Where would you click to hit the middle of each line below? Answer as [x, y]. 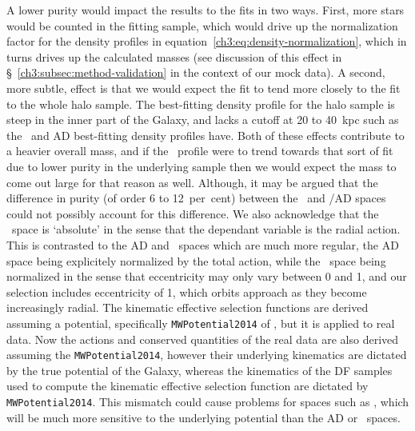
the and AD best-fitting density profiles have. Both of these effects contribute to [206, 135]
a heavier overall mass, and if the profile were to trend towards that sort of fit [200, 151]
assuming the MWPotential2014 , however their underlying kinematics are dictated [207, 355]
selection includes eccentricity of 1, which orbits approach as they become [187, 291]
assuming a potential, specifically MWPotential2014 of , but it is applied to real [201, 323]
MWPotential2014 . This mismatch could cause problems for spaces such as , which [208, 401]
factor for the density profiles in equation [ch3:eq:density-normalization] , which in [207, 41]
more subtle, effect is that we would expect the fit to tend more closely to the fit [204, 88]
